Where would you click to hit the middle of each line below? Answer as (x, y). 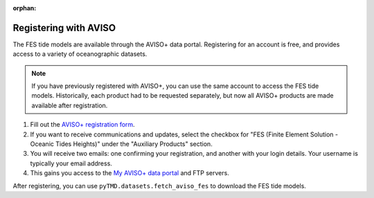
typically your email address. (71, 163)
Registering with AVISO (64, 28)
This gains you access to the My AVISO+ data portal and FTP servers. (130, 173)
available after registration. (70, 105)
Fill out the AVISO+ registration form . (82, 125)
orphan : (25, 8)
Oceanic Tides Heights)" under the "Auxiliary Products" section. (121, 144)
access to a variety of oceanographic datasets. (80, 54)
